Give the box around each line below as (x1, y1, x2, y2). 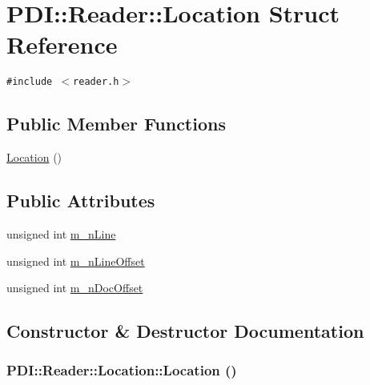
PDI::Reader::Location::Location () (6, 360, 237, 380)
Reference (6, 28, 118, 61)
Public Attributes (6, 188, 155, 213)
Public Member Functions (6, 111, 226, 136)
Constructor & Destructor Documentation (6, 319, 364, 343)
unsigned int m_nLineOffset (6, 252, 145, 269)
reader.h (73, 76, 119, 88)
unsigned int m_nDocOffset (6, 279, 143, 296)
